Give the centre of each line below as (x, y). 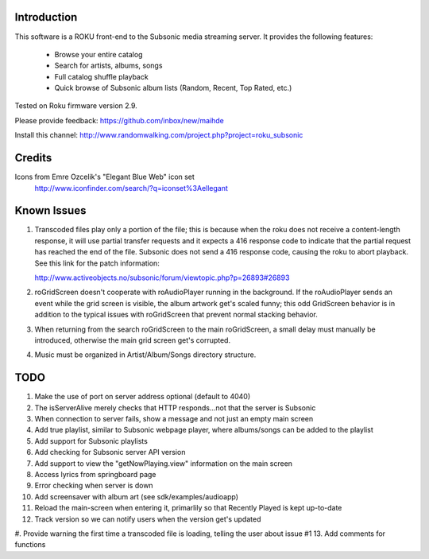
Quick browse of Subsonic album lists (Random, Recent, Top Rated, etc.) (173, 88)
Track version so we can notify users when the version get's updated (148, 519)
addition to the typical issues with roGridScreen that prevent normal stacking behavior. (176, 315)
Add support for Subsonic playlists (91, 441)
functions (30, 545)
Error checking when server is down (94, 486)
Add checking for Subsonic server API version (110, 452)
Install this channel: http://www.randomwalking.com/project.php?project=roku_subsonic (159, 135)
